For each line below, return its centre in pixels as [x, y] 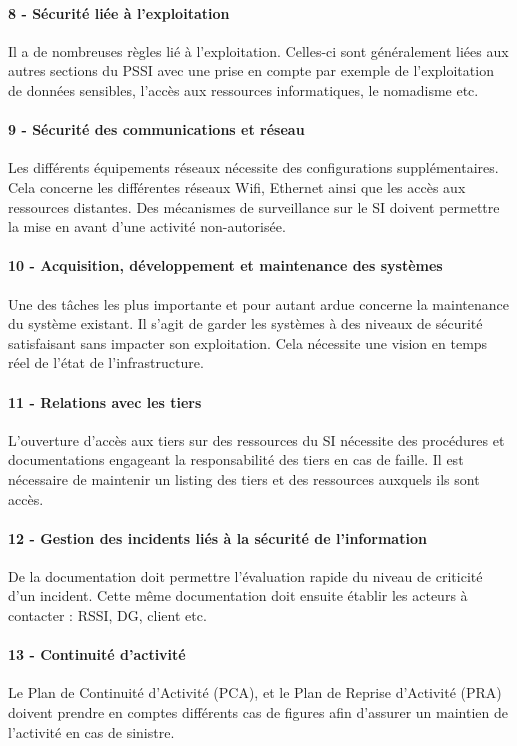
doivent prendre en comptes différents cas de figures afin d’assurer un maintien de [258, 712]
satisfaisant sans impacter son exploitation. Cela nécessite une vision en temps [248, 342]
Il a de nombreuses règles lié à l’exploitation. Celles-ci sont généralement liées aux [258, 50]
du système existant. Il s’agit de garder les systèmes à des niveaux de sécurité [245, 323]
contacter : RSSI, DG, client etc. [107, 615]
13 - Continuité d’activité [97, 654]
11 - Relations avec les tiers [105, 401]
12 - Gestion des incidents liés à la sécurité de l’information [217, 537]
